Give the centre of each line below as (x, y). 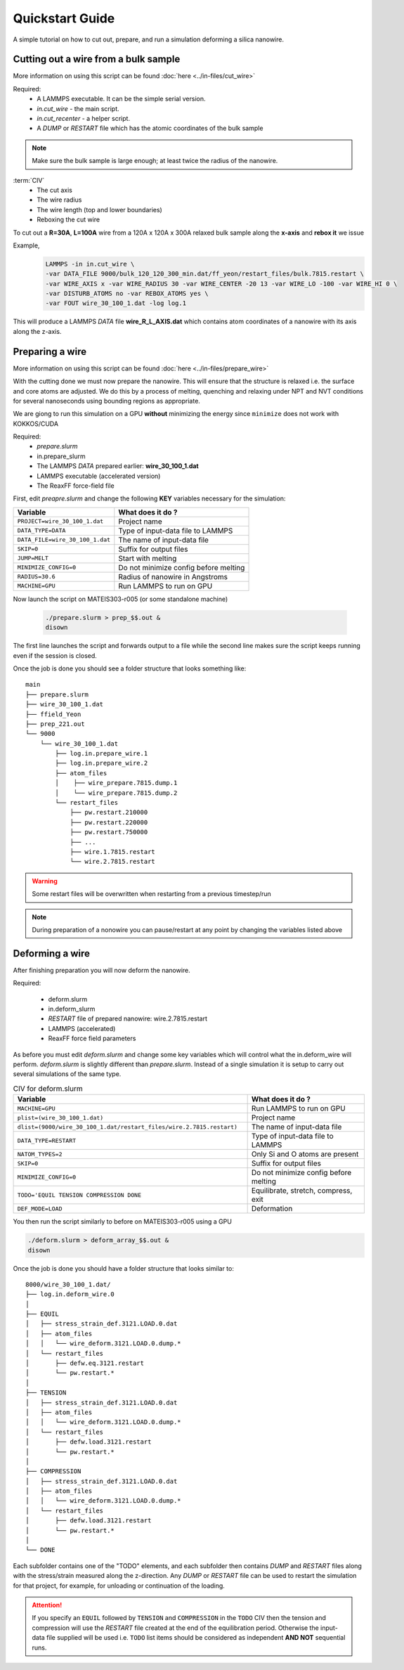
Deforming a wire (52, 953)
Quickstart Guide (64, 18)
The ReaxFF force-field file (76, 486)
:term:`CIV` (29, 180)
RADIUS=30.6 (36, 577)
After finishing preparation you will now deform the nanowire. (102, 970)
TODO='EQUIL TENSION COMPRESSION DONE (79, 1195)
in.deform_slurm (72, 1009)
